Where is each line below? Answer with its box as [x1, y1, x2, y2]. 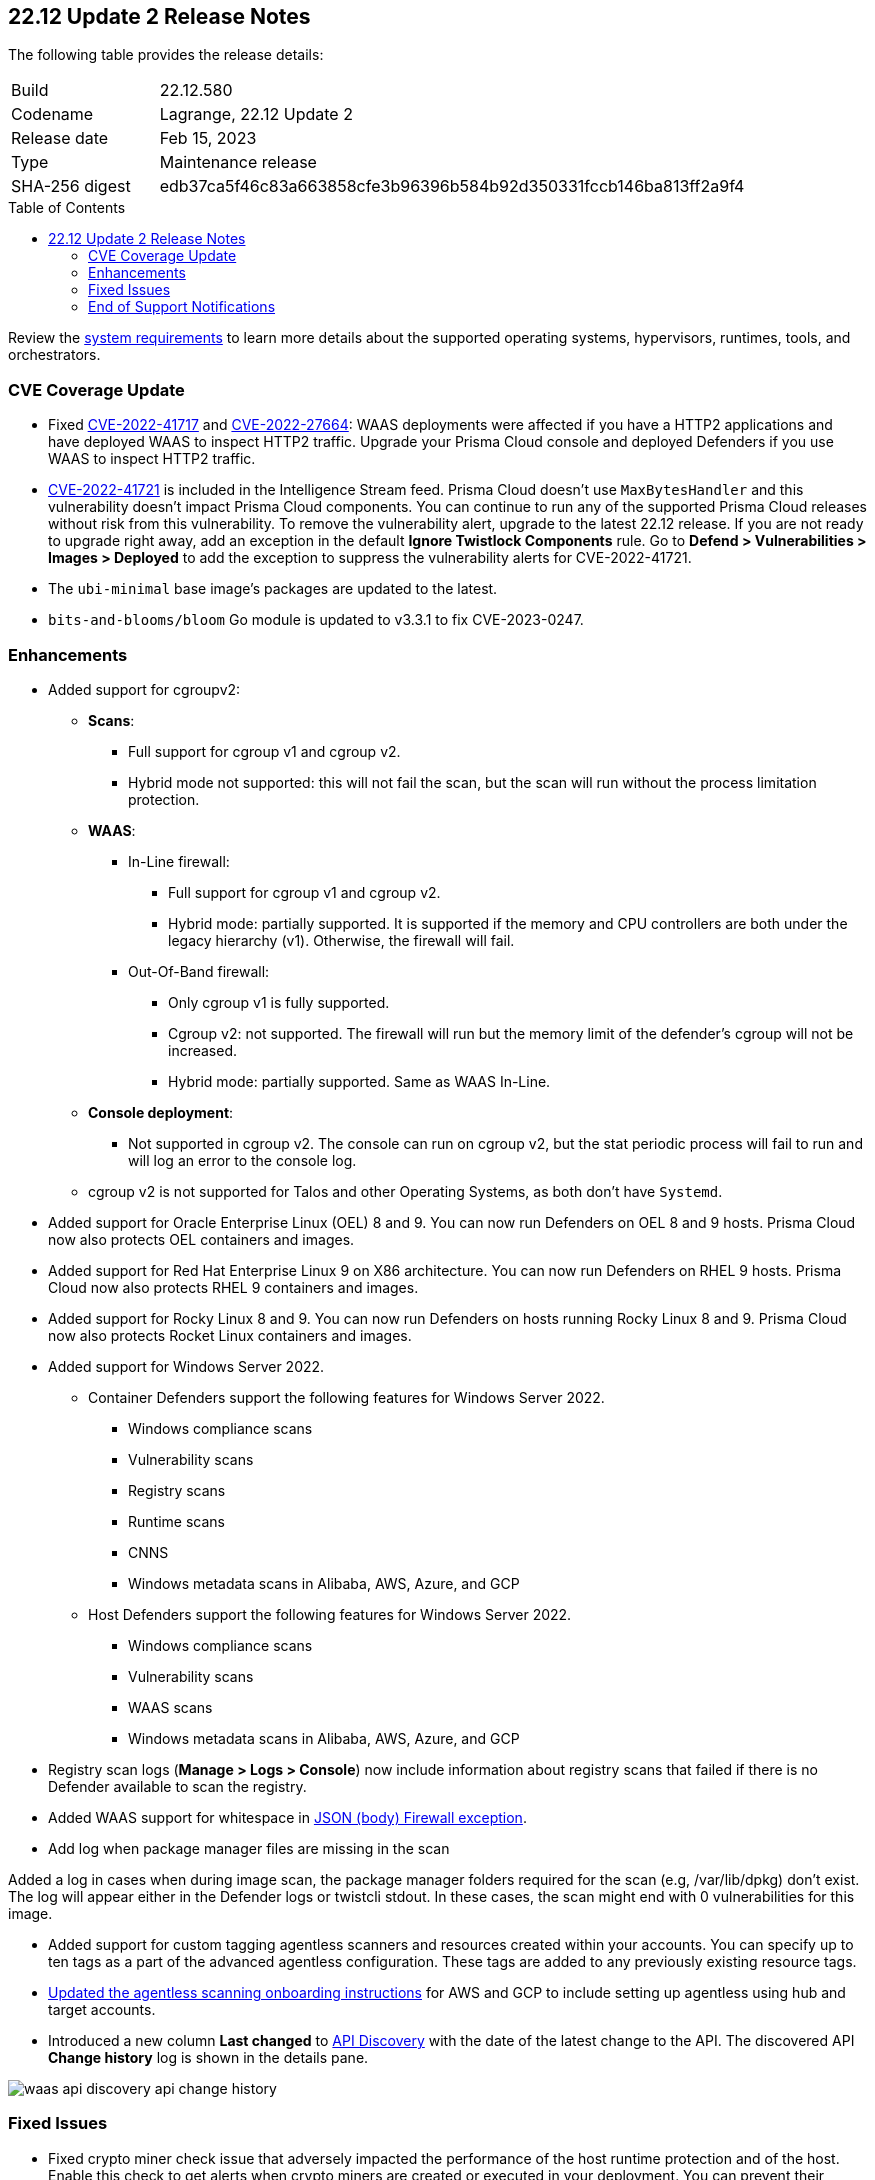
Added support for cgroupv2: [48, 680, 241, 698]
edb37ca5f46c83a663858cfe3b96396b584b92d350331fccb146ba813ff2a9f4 [159, 176, 745, 197]
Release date [11, 128, 109, 149]
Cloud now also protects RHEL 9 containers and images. [48, 1278, 419, 1296]
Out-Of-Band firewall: [128, 962, 270, 980]
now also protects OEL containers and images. [48, 1230, 355, 1248]
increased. [168, 1041, 238, 1059]
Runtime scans [128, 1512, 225, 1530]
